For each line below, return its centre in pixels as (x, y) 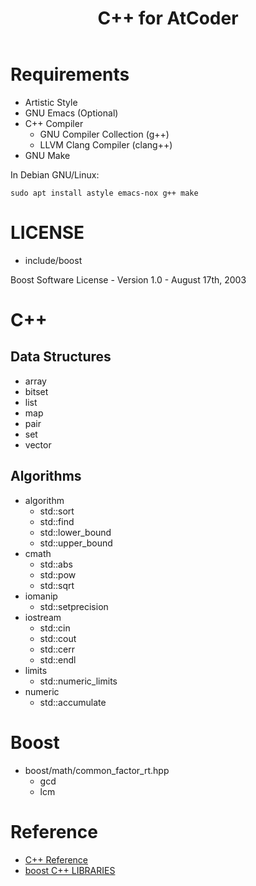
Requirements (70, 74)
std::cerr (57, 649)
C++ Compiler (54, 123)
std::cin (55, 628)
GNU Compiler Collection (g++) (104, 134)
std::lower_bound (75, 532)
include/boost (53, 260)
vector (38, 444)
